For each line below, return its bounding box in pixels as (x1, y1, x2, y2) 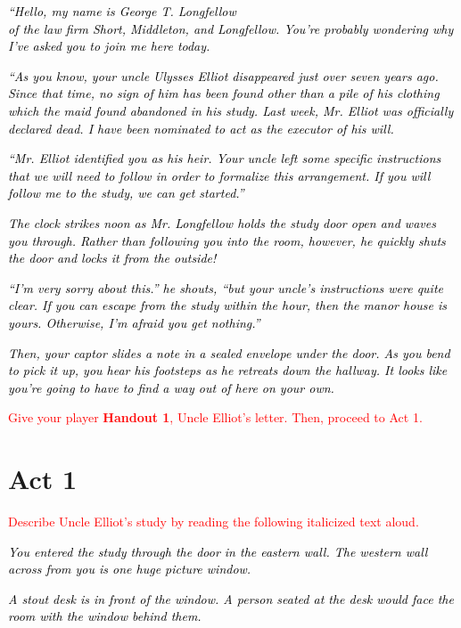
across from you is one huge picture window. (8, 559, 251, 578)
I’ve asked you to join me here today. (8, 37, 210, 55)
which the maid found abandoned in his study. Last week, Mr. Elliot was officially (8, 101, 454, 119)
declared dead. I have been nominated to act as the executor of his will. (8, 118, 394, 137)
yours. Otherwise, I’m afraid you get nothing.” (8, 313, 260, 331)
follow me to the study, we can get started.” (8, 184, 244, 202)
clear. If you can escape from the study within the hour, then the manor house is (8, 296, 448, 314)
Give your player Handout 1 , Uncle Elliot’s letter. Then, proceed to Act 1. (8, 408, 423, 427)
